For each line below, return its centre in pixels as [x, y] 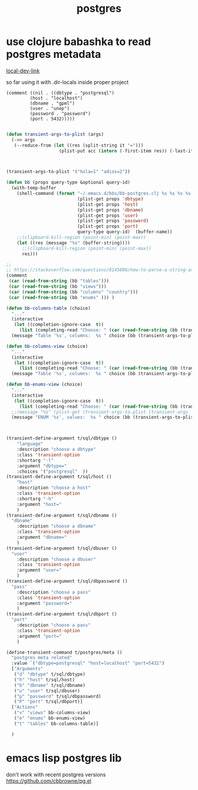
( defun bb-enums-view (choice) [44, 385]
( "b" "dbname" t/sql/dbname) [49, 685]
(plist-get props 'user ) [108, 215]
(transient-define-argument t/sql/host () [59, 477]
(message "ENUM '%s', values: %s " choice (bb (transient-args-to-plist [104, 417]
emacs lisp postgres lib [64, 758]
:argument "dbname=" [42, 537]
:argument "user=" [39, 570]
